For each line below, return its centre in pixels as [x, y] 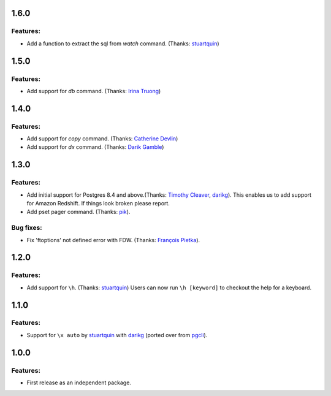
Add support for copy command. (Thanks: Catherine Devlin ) [102, 139]
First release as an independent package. [79, 383]
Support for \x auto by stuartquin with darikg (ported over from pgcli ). [117, 335]
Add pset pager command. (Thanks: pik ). [78, 212]
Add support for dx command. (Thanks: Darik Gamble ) [95, 147]
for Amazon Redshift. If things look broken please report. [98, 204]
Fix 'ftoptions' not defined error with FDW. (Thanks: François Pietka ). [113, 240]
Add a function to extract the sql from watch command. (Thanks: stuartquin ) [123, 44]
